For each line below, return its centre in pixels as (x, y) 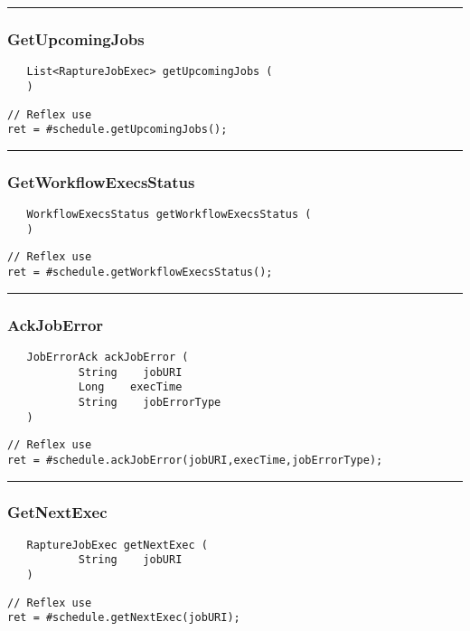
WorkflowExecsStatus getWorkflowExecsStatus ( (169, 215)
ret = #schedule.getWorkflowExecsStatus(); (140, 273)
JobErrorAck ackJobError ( (108, 357)
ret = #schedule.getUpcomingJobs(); (117, 130)
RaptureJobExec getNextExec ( (117, 545)
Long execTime (130, 387)
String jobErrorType (150, 402)
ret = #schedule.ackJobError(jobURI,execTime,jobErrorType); (195, 460)
